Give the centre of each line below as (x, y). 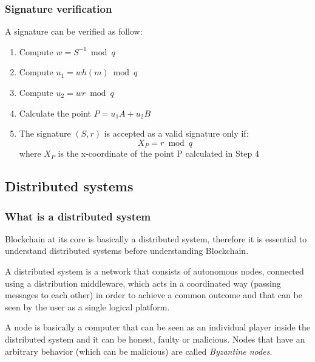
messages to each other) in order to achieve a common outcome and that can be (154, 295)
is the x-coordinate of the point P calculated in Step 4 (158, 153)
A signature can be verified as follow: (74, 31)
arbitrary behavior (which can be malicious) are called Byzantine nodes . (139, 351)
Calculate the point (55, 113)
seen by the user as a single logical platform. (87, 306)
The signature (45, 133)
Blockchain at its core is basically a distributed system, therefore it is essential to (156, 238)
